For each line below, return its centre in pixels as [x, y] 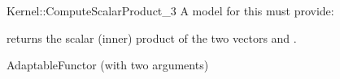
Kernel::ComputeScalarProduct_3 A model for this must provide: [170, 10]
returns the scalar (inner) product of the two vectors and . [152, 37]
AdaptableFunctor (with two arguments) [108, 65]
